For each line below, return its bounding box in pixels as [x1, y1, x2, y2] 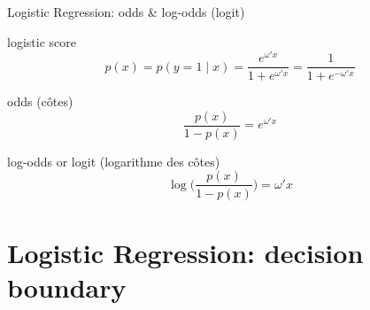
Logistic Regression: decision [7, 234, 364, 270]
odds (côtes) [7, 92, 73, 111]
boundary [7, 268, 127, 305]
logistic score [7, 32, 76, 50]
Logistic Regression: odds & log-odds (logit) [7, 3, 245, 20]
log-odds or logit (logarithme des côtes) [7, 151, 220, 170]
